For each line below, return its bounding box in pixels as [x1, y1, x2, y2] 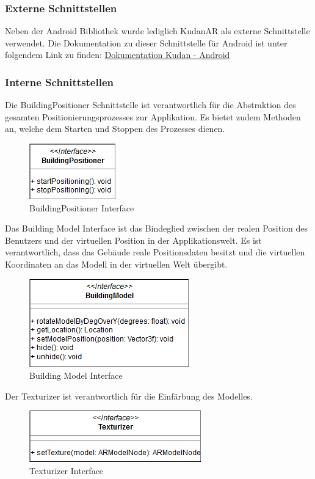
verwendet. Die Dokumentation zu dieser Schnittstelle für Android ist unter [5, 36, 288, 49]
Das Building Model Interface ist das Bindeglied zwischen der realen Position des [5, 222, 308, 235]
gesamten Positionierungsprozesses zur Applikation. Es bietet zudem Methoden [5, 110, 301, 123]
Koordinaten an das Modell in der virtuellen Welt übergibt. [5, 257, 228, 270]
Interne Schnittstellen [5, 74, 114, 89]
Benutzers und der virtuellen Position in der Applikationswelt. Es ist [5, 233, 262, 246]
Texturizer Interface [29, 464, 104, 477]
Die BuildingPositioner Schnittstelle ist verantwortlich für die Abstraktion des [5, 98, 296, 111]
